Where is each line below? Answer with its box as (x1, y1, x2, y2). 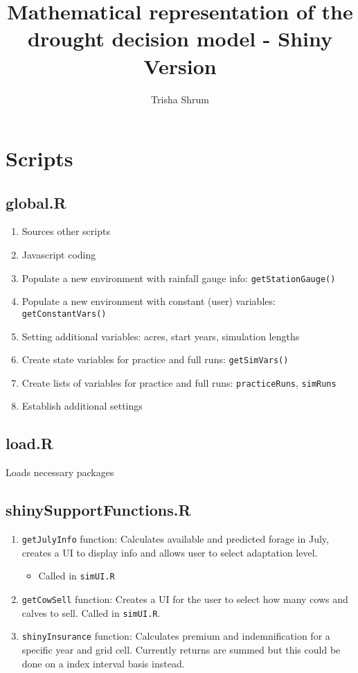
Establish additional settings (21, 399, 143, 413)
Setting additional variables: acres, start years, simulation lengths (21, 329, 300, 343)
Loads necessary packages (6, 465, 114, 480)
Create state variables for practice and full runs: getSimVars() (21, 352, 289, 367)
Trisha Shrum (151, 91, 209, 106)
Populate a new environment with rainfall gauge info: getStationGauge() (21, 270, 336, 285)
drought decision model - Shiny (27, 24, 333, 53)
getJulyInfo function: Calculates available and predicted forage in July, (21, 532, 329, 546)
